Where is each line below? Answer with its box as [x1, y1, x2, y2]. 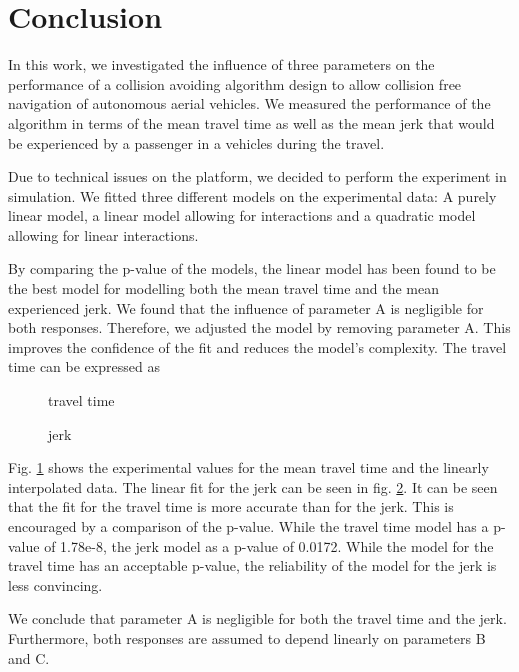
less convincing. [8, 574, 103, 595]
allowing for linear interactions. [8, 224, 199, 245]
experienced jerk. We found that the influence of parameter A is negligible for [8, 297, 484, 318]
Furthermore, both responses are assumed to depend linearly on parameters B [8, 627, 486, 648]
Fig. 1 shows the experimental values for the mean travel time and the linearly [8, 457, 489, 478]
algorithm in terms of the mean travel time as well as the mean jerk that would [8, 112, 495, 133]
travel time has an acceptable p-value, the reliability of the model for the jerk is [8, 555, 497, 576]
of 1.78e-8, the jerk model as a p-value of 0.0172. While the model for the [44, 535, 494, 556]
